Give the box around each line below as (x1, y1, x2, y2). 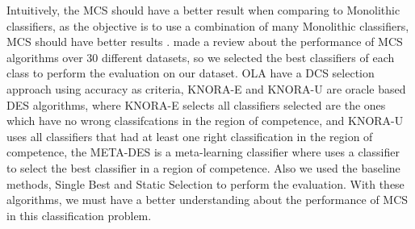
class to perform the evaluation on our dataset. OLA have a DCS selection (6, 65, 375, 81)
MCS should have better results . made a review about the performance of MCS (6, 33, 403, 50)
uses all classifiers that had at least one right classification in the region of (6, 127, 373, 144)
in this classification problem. (6, 206, 152, 223)
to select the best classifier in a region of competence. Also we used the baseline (6, 159, 400, 176)
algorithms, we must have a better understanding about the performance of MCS (6, 191, 409, 208)
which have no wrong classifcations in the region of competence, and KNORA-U (6, 112, 404, 129)
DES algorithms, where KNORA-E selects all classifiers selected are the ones (6, 96, 386, 113)
